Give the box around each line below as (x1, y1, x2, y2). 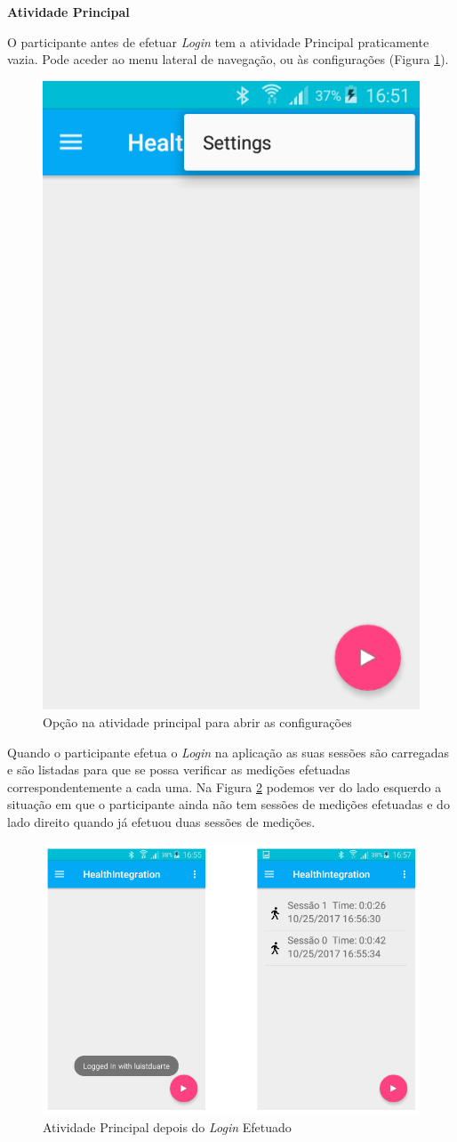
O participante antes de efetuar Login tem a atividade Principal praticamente (7, 32, 429, 51)
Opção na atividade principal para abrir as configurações (43, 713, 352, 732)
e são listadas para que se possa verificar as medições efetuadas (7, 760, 350, 779)
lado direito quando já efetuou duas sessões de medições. (7, 813, 316, 830)
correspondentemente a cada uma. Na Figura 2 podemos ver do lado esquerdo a (7, 777, 442, 796)
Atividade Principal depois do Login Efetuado (43, 1117, 292, 1136)
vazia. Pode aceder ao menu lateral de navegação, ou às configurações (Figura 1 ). (7, 50, 449, 69)
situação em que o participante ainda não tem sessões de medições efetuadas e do (7, 795, 450, 814)
